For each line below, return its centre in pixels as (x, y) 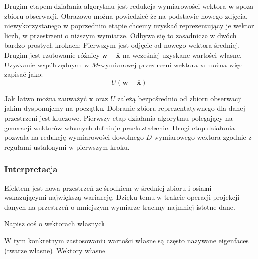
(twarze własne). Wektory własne (55, 250)
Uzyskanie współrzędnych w (47, 64)
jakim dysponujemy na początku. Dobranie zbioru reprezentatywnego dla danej (125, 108)
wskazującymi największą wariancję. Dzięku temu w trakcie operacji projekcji (122, 197)
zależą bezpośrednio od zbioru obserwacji (180, 98)
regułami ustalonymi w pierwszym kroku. (67, 147)
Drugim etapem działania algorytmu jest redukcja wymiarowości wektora (115, 6)
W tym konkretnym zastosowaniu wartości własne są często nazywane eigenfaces (127, 240)
